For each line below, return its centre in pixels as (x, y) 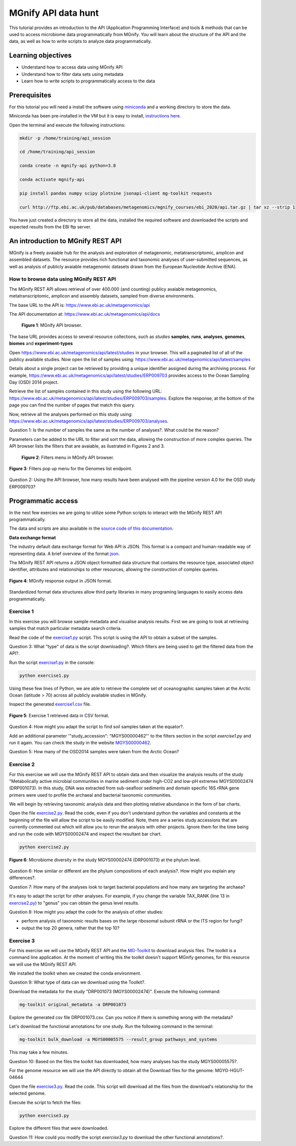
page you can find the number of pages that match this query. (72, 405)
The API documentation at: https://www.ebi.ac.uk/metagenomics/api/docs (85, 314)
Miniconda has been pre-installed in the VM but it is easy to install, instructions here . (95, 116)
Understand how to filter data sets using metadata (72, 74)
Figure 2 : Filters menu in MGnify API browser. (68, 457)
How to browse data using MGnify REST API (62, 279)
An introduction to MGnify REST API (65, 241)
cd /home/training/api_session (57, 152)
